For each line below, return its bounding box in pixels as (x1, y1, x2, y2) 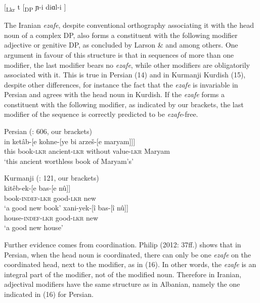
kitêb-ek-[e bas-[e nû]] (4, 183, 71, 193)
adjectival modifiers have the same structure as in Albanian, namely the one (4, 279, 240, 289)
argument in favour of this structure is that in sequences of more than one (4, 49, 234, 60)
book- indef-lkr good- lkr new (4, 192, 96, 203)
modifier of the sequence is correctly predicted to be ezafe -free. (4, 109, 198, 119)
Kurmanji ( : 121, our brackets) (4, 172, 99, 183)
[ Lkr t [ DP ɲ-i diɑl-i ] (4, 2, 66, 13)
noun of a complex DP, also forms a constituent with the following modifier (4, 29, 238, 40)
